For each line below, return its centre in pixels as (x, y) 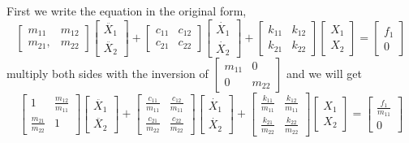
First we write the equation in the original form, (127, 11)
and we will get (324, 73)
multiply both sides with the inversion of (108, 73)
